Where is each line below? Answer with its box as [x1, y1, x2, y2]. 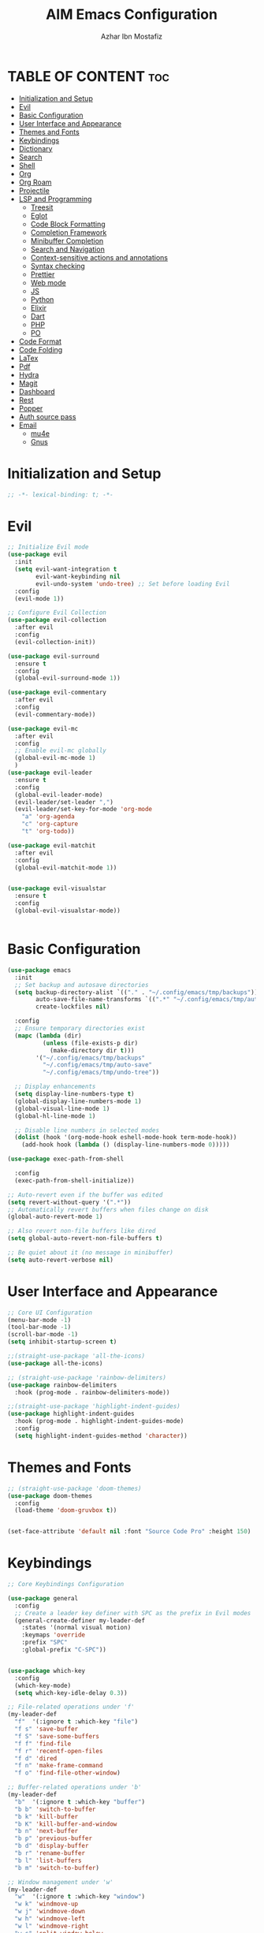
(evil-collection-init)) [14, 638, 96, 646]
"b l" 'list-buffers [14, 1857, 82, 1864]
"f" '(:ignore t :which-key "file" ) [14, 1718, 139, 1726]
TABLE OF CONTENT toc [7, 67, 170, 85]
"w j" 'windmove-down [14, 1908, 86, 1916]
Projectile [18, 185, 50, 195]
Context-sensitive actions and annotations [30, 252, 169, 262]
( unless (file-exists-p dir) [42, 1039, 139, 1047]
